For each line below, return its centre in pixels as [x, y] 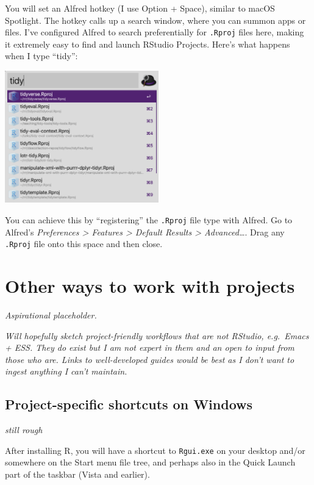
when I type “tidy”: [41, 56]
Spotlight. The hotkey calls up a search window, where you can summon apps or [155, 20]
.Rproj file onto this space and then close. [84, 244]
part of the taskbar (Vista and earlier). [77, 474]
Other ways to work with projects [150, 286]
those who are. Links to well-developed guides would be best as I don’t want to [150, 359]
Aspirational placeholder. [51, 314]
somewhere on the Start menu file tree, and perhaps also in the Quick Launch [150, 462]
